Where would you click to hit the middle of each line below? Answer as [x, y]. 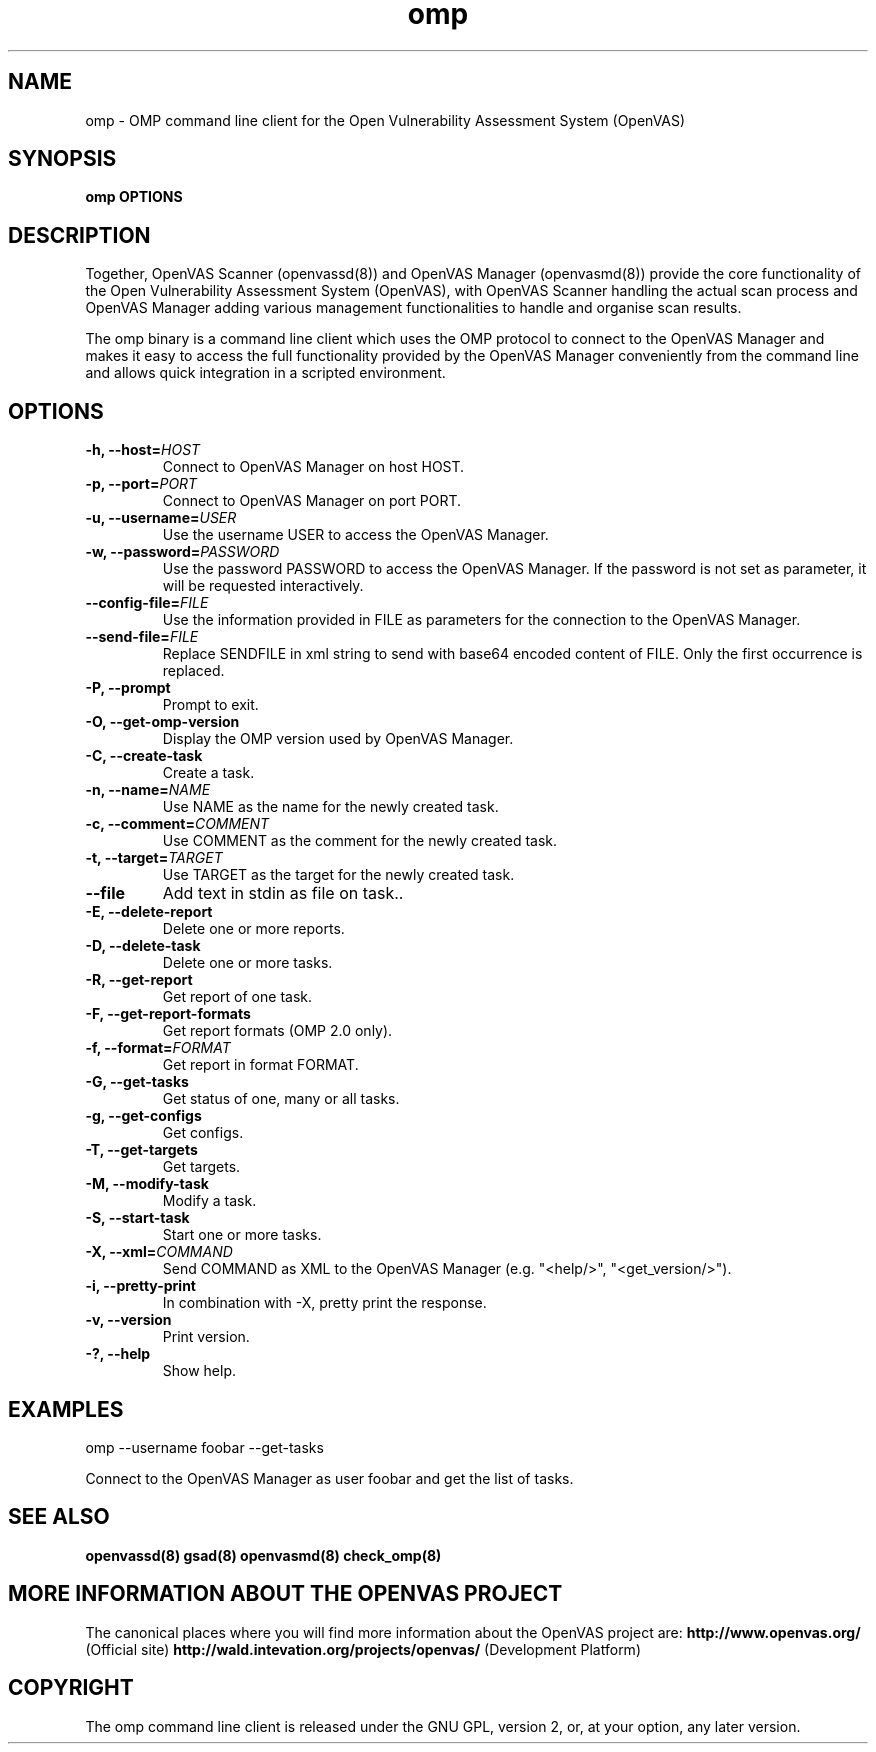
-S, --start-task [137, 1218]
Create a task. [208, 773]
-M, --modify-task [147, 1184]
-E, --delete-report [149, 912]
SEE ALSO [59, 1517]
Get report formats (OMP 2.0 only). [277, 1031]
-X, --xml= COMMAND [159, 1252]
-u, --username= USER [161, 518]
